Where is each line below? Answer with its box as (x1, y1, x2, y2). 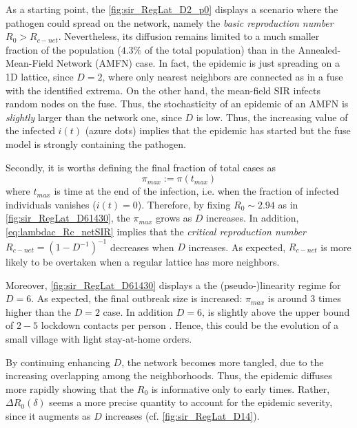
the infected (6, 123, 55, 138)
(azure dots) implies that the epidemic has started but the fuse (85, 123, 351, 138)
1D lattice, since (6, 69, 74, 83)
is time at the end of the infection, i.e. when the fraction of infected (54, 184, 339, 198)
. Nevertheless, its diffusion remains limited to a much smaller (58, 29, 320, 43)
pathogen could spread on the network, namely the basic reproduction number (6, 15, 334, 30)
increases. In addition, (206, 211, 299, 225)
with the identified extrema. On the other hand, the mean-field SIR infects (6, 83, 320, 97)
